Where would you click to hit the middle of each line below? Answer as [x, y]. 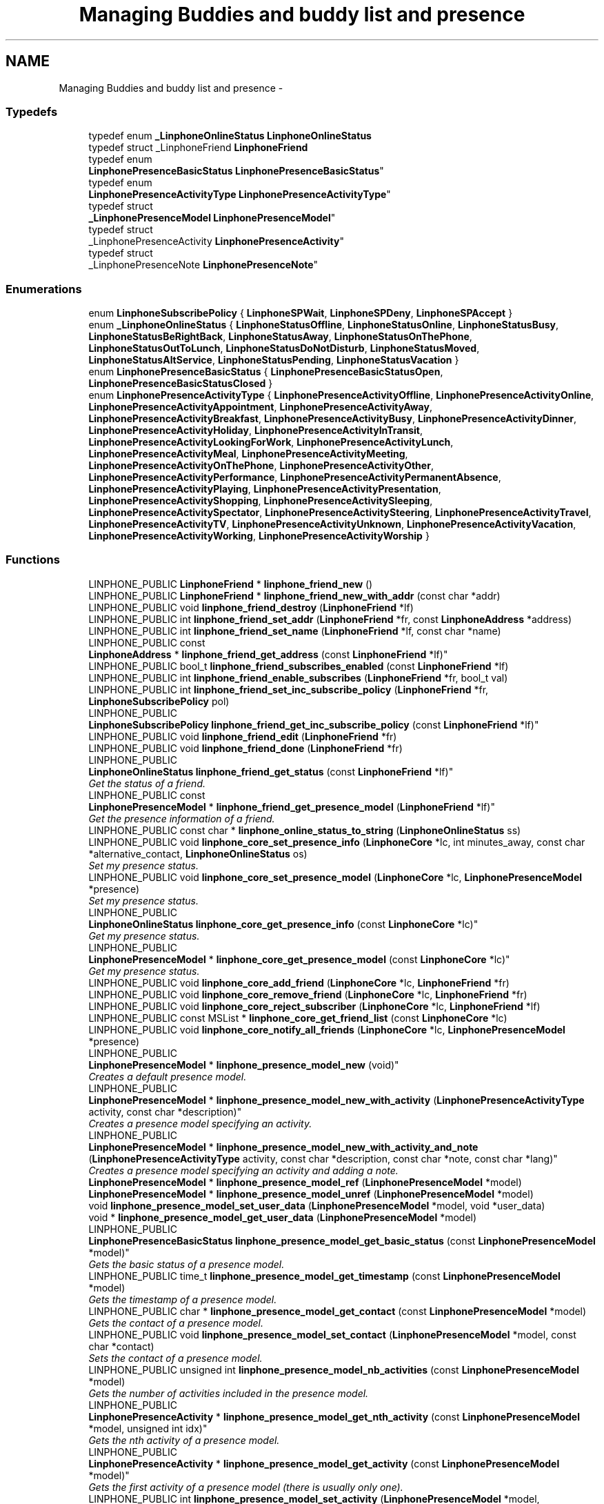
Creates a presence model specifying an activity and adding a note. [243, 1170]
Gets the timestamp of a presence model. [183, 1299]
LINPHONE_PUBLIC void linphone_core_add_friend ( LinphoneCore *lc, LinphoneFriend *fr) [299, 982]
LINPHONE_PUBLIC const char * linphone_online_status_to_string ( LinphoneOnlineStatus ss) [305, 830]
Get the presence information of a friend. [182, 818]
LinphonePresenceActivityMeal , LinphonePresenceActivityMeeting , [248, 454]
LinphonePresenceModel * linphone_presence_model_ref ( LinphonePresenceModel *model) [305, 1182]
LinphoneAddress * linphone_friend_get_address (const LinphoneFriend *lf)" [268, 654]
